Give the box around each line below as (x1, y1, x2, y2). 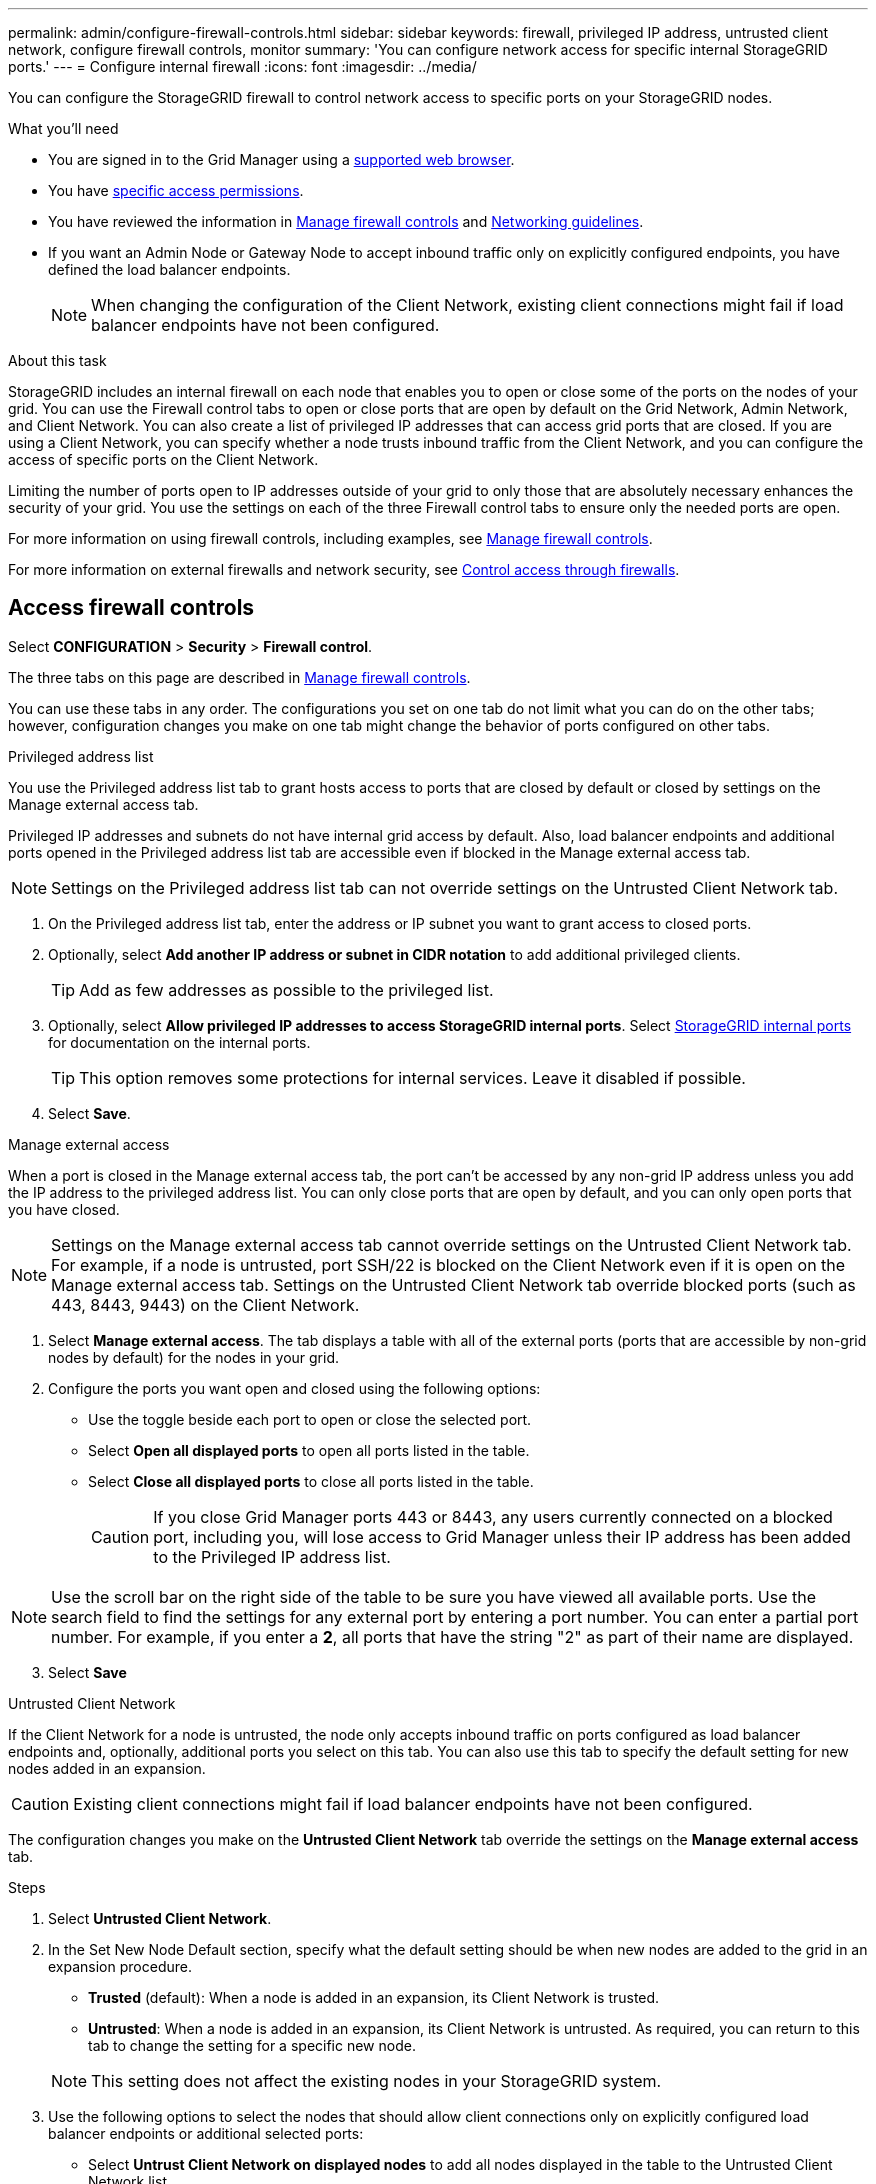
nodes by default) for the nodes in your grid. (48, 1348, 340, 1366)
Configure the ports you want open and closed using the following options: (48, 1379, 541, 1397)
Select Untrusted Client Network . (48, 1909, 272, 1927)
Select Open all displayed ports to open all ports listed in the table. (88, 1441, 530, 1459)
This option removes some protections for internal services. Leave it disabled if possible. (79, 1067, 746, 1088)
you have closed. (8, 1200, 120, 1218)
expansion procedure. (48, 1957, 192, 1975)
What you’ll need (8, 120, 119, 137)
